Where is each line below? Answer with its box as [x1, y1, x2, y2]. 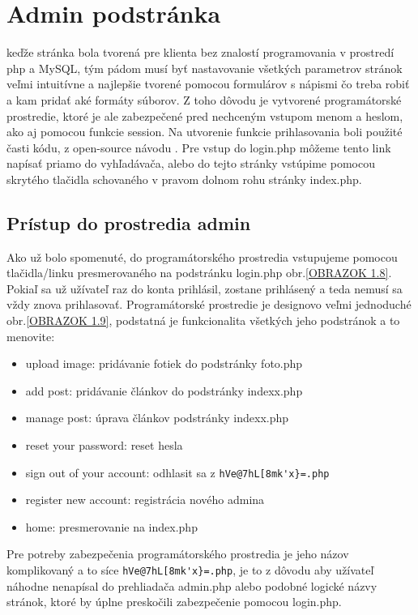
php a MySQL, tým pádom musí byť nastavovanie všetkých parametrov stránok [6, 59, 403, 76]
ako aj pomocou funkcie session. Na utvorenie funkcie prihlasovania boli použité [6, 123, 403, 140]
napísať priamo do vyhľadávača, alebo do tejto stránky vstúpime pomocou [6, 155, 375, 172]
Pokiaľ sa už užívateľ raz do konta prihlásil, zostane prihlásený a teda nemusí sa [6, 280, 403, 297]
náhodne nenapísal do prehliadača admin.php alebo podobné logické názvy [6, 577, 377, 594]
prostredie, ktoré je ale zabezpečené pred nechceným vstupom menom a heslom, [6, 107, 403, 124]
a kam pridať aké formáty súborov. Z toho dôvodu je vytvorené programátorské [6, 91, 402, 108]
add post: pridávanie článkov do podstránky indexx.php [25, 382, 303, 399]
